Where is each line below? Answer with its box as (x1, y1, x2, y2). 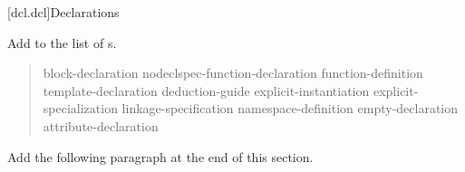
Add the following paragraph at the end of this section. (7, 147, 314, 166)
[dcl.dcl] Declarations (7, 3, 120, 21)
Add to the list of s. (7, 33, 117, 52)
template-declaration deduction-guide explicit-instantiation (43, 81, 370, 100)
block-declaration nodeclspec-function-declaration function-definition (43, 63, 423, 82)
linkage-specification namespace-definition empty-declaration (121, 99, 459, 118)
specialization (43, 99, 118, 118)
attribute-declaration (43, 116, 159, 135)
